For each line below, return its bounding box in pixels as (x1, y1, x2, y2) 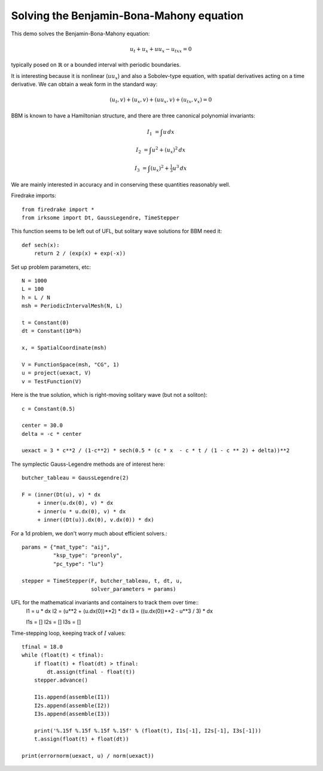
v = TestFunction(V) (22, 378, 82, 385)
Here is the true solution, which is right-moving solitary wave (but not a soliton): (11, 391, 208, 399)
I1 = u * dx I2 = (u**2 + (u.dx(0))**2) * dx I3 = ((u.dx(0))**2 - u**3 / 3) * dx (26, 607, 214, 615)
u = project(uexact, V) (22, 369, 92, 377)
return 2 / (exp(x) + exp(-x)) (33, 250, 126, 257)
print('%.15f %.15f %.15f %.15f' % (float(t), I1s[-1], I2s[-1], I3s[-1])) (33, 727, 261, 734)
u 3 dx (172, 164, 187, 171)
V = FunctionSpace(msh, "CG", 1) (22, 361, 120, 368)
